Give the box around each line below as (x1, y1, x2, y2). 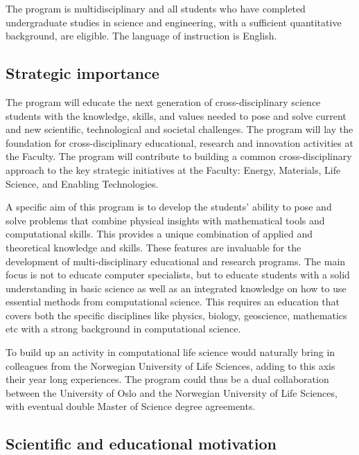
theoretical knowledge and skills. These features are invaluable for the (6, 240, 301, 254)
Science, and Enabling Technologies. (6, 176, 159, 190)
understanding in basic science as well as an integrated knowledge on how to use (6, 280, 347, 295)
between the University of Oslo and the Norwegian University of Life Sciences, (6, 385, 338, 400)
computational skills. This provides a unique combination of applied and (6, 226, 313, 241)
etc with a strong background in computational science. (6, 321, 241, 336)
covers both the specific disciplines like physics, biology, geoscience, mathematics (6, 307, 347, 322)
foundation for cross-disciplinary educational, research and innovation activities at (6, 135, 353, 150)
